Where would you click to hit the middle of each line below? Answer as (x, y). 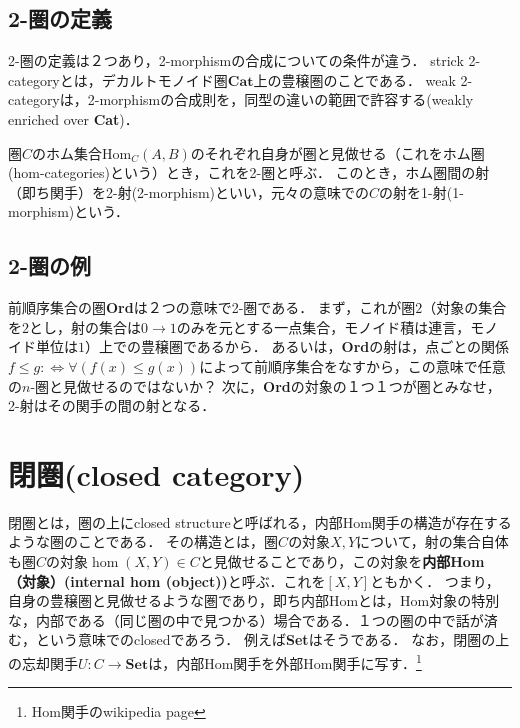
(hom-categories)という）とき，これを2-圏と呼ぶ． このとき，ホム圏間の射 (249, 172)
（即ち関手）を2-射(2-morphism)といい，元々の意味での (189, 191)
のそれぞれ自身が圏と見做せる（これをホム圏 (337, 152)
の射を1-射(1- (421, 191)
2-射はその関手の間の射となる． (112, 405)
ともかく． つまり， (435, 580)
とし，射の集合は (85, 326)
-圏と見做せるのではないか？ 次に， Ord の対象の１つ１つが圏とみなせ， (265, 385)
